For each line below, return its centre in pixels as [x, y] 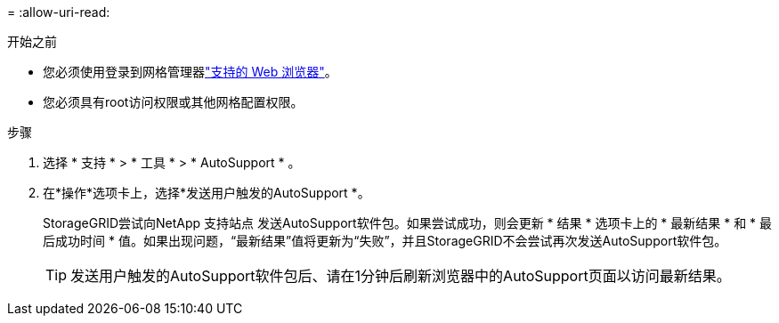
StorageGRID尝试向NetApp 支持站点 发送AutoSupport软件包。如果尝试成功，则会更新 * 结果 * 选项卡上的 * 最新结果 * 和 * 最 [408, 223]
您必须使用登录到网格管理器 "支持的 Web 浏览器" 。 [190, 72]
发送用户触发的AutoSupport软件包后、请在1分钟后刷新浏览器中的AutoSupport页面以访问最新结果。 [401, 276]
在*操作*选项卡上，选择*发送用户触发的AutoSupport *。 [207, 193]
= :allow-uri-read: [59, 12]
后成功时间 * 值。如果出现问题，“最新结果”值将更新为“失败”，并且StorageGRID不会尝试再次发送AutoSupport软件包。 [385, 241]
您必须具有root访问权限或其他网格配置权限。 [173, 102]
